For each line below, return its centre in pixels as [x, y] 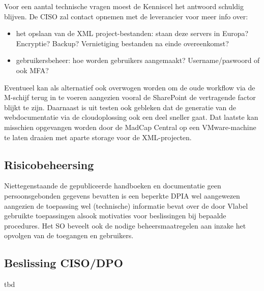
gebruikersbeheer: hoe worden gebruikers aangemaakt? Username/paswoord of [138, 60]
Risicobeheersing [49, 164]
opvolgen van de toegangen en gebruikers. [69, 235]
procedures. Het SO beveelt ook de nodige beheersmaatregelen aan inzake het [125, 225]
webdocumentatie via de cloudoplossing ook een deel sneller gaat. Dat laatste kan [131, 117]
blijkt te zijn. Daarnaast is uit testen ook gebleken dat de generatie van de [120, 107]
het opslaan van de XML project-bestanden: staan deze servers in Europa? [132, 33]
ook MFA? [32, 70]
